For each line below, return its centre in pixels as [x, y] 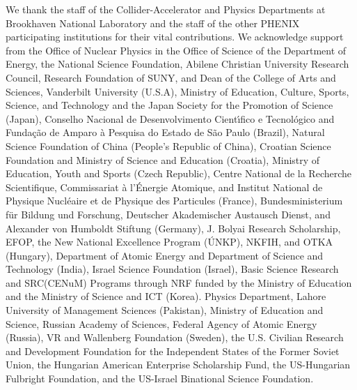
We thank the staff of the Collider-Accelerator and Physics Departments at [166, 9]
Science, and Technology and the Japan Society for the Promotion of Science [169, 105]
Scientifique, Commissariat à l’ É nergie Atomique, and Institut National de [164, 187]
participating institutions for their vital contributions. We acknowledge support [175, 37]
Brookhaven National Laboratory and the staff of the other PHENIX [153, 23]
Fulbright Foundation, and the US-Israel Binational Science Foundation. [160, 378]
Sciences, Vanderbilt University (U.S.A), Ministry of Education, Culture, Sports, [177, 91]
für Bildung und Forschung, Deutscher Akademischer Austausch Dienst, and [168, 214]
